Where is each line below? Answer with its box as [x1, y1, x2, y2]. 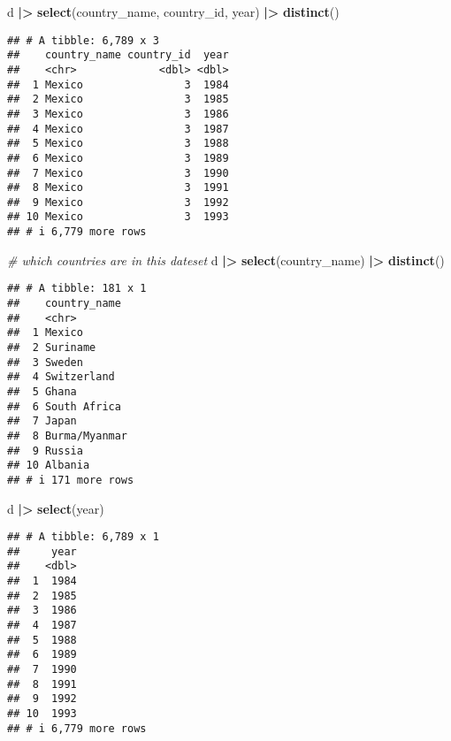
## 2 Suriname [7, 341, 96, 354]
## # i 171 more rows [7, 473, 134, 486]
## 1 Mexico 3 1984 [7, 78, 229, 91]
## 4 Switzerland [7, 370, 115, 384]
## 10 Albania [7, 459, 90, 472]
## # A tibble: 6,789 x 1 [7, 531, 159, 544]
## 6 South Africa [7, 400, 121, 413]
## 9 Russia [7, 444, 83, 457]
